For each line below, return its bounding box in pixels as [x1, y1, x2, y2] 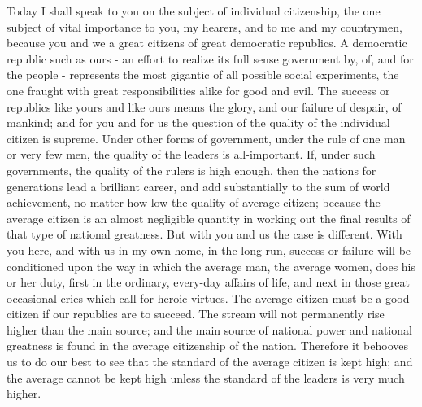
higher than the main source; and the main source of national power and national [7, 321, 412, 338]
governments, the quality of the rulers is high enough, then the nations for [7, 161, 376, 178]
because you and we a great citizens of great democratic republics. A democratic [7, 34, 407, 51]
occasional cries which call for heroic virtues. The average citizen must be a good [7, 289, 410, 306]
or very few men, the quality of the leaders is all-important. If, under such [7, 146, 376, 163]
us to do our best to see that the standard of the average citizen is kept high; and [7, 353, 413, 370]
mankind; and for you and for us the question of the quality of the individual [7, 114, 390, 131]
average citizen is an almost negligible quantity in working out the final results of [7, 209, 411, 226]
